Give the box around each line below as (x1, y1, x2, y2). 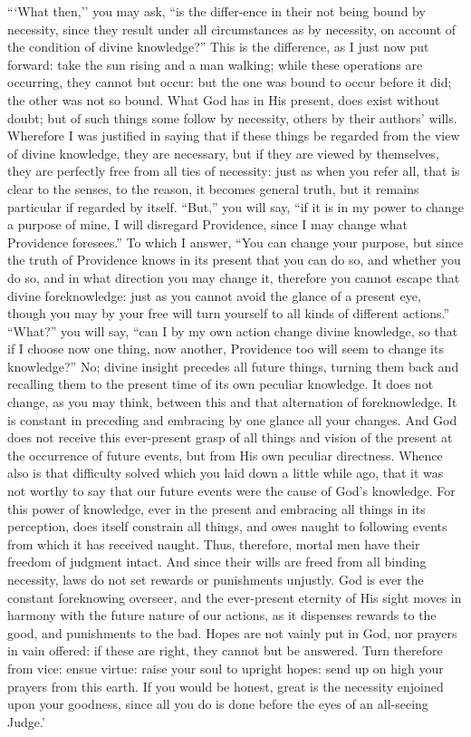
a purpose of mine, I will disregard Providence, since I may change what (7, 215, 408, 234)
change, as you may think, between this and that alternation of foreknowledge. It (7, 393, 457, 412)
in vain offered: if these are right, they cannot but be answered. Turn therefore (7, 641, 443, 660)
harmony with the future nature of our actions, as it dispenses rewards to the (7, 606, 437, 625)
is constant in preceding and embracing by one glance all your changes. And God (7, 410, 457, 429)
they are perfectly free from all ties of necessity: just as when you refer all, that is (7, 161, 460, 180)
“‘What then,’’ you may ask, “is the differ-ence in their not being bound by (7, 2, 426, 20)
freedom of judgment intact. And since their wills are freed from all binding (7, 552, 427, 571)
